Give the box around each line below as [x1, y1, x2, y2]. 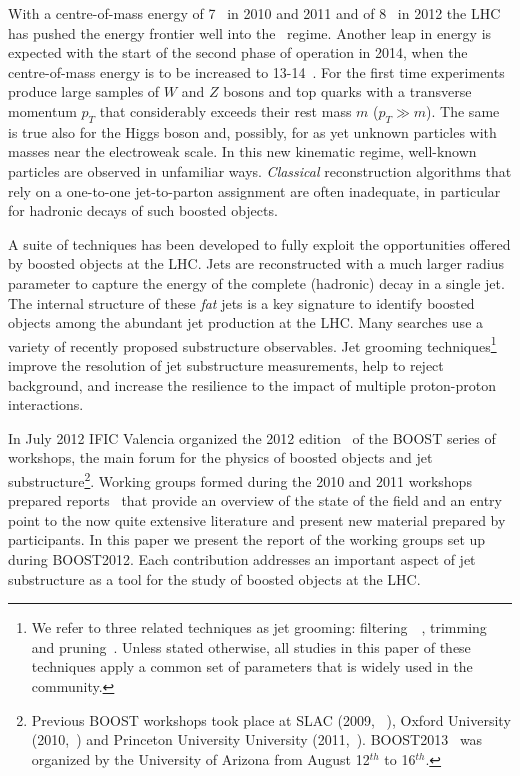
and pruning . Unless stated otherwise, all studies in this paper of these [31, 636, 471, 657]
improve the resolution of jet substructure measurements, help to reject [8, 354, 444, 375]
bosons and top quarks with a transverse [223, 81, 472, 102]
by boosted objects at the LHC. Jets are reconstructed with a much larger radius [8, 253, 505, 274]
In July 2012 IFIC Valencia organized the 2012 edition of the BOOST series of [8, 427, 496, 448]
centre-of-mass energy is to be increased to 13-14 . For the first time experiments [8, 61, 505, 82]
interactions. [8, 394, 84, 415]
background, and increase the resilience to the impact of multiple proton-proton [8, 374, 497, 395]
